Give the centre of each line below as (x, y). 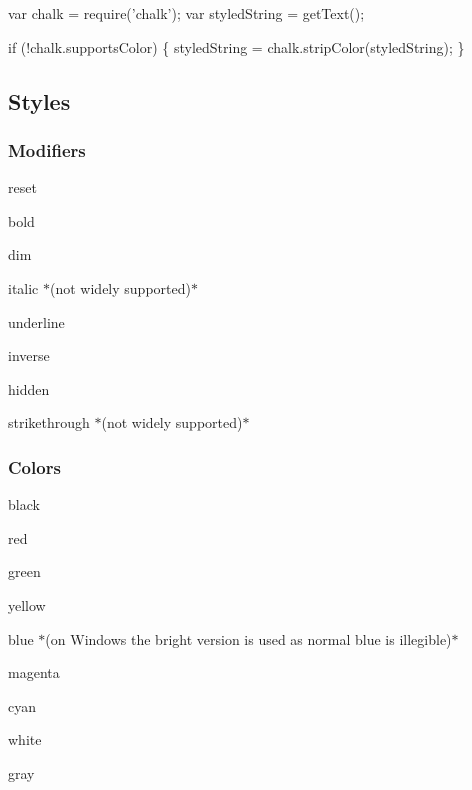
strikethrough (49, 422)
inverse (29, 355)
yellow (27, 604)
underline (36, 321)
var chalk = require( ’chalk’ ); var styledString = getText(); (186, 13)
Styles (39, 100)
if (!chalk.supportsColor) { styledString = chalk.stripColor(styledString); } (236, 46)
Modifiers (47, 149)
